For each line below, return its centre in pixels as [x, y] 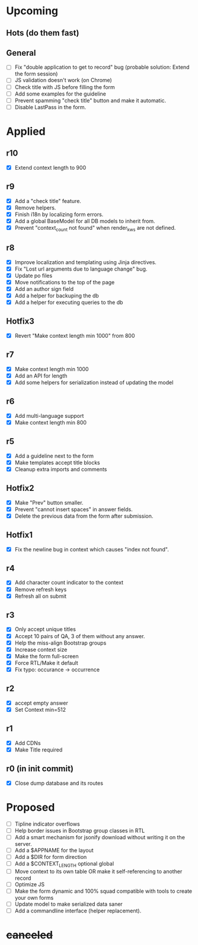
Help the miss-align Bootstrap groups [60, 643]
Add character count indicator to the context [69, 582]
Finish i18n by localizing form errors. [59, 214]
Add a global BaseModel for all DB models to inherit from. [85, 221]
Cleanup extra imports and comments [61, 469]
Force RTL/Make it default [46, 662]
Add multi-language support [49, 416]
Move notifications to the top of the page [65, 282]
